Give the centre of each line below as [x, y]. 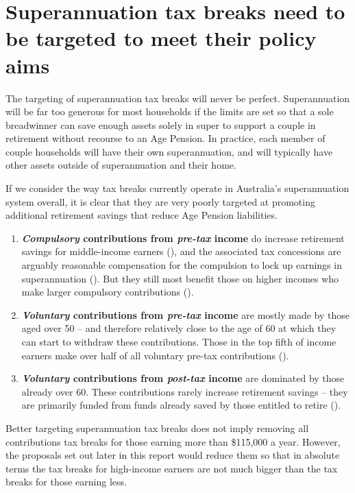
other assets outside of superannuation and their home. [121, 165]
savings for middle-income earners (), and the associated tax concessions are [181, 251]
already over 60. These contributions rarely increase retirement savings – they [185, 391]
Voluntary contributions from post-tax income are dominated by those [183, 378]
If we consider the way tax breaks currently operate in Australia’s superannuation [177, 188]
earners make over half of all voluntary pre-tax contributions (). [155, 355]
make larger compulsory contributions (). [108, 292]
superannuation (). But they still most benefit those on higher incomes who [180, 278]
